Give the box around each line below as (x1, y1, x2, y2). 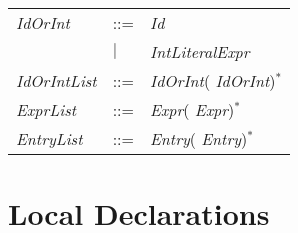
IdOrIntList (16, 69, 97, 92)
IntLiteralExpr (150, 40, 250, 63)
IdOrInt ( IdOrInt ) (150, 69, 276, 92)
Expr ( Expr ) (150, 98, 235, 121)
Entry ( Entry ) (150, 127, 248, 150)
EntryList (16, 127, 83, 150)
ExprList (16, 98, 77, 121)
